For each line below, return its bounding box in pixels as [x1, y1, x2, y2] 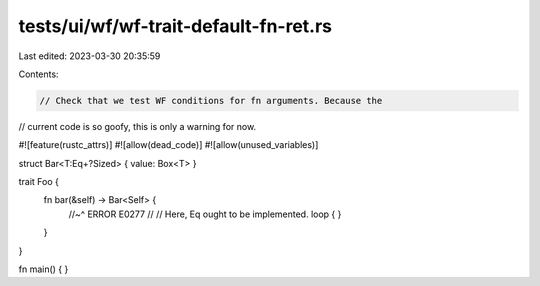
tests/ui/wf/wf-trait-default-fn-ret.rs [18, 15, 333, 37]
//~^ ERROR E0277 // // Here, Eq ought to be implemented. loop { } [68, 208, 342, 220]
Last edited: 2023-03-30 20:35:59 [18, 50, 161, 62]
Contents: [18, 68, 59, 80]
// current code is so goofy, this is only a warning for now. [18, 120, 257, 132]
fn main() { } [18, 263, 69, 275]
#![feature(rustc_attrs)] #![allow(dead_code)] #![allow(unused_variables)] [18, 139, 319, 151]
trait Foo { [18, 176, 60, 188]
